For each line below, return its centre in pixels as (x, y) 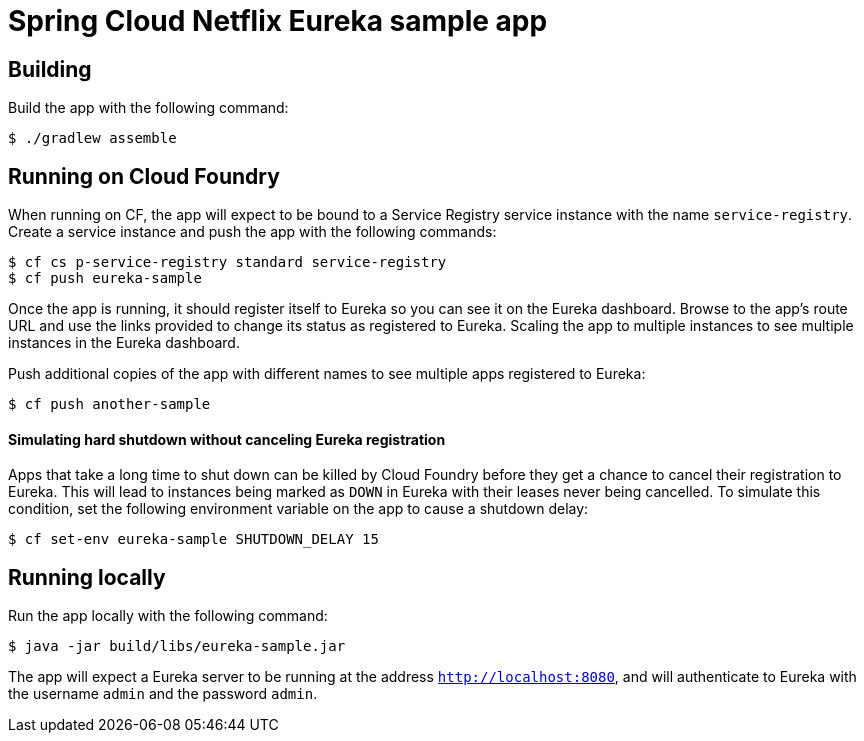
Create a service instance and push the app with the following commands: (252, 232)
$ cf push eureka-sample (105, 278)
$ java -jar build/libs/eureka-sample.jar (177, 646)
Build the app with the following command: (148, 108)
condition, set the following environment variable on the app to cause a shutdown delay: (298, 509)
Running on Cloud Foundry (144, 176)
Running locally (87, 577)
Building (50, 69)
